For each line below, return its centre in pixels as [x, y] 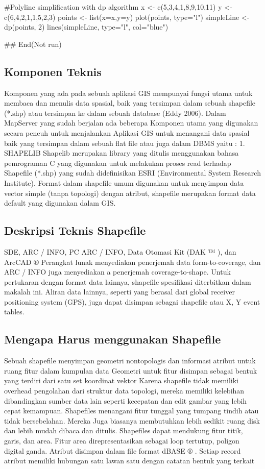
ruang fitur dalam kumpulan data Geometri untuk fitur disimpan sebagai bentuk [131, 370]
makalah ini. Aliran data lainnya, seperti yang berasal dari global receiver [119, 292]
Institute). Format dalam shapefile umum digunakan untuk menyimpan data [124, 182]
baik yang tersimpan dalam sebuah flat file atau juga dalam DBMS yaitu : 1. [125, 143]
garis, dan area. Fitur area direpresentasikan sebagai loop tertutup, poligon [122, 441]
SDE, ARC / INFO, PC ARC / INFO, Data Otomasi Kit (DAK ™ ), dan [120, 251]
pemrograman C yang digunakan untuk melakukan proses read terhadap [118, 163]
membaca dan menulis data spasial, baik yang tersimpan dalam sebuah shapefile [130, 103]
